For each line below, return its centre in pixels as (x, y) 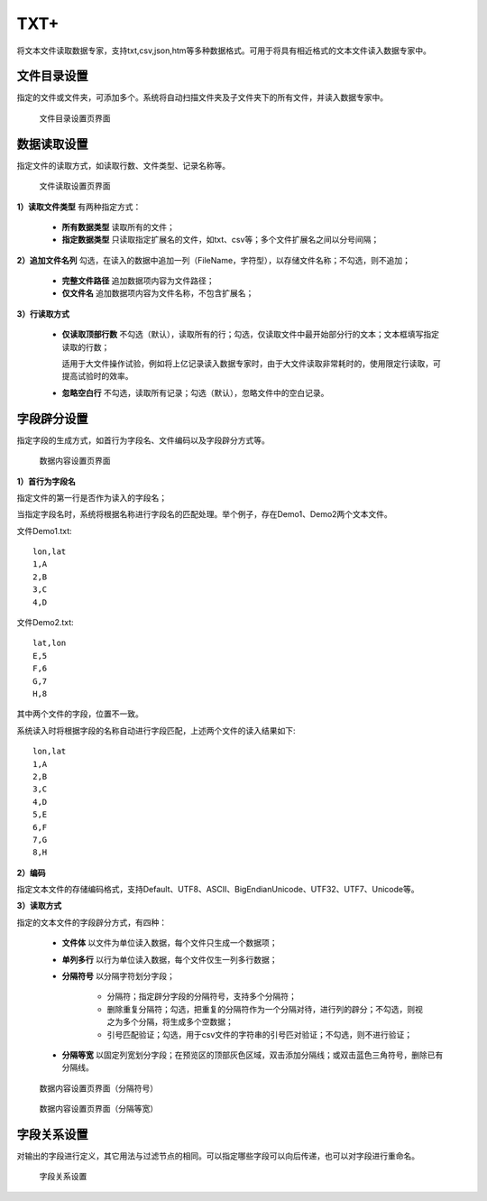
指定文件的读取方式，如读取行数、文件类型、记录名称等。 (123, 165)
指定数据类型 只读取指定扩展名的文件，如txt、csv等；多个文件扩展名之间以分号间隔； (221, 240)
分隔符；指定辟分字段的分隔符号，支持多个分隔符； (202, 996)
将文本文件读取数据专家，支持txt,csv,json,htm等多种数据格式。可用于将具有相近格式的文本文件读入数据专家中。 (224, 51)
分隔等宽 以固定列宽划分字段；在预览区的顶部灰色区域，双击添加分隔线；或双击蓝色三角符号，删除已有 (253, 1055)
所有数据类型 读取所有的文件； (118, 226)
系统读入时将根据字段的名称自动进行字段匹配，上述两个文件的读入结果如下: (156, 730)
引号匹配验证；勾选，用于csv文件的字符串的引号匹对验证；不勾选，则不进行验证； (260, 1034)
